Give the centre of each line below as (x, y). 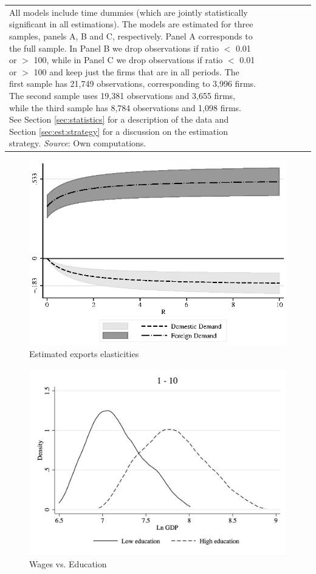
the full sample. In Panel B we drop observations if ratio (114, 48)
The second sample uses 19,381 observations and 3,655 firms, (122, 95)
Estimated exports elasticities (84, 353)
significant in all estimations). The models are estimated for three (131, 24)
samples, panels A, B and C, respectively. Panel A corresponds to (131, 36)
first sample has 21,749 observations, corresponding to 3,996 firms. (132, 84)
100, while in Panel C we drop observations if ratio (128, 60)
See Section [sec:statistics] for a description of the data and (119, 119)
